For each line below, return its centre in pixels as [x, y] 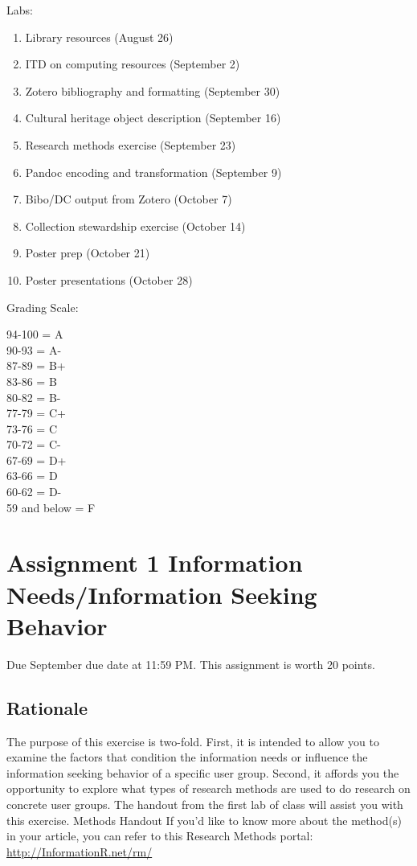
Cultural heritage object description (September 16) [153, 118]
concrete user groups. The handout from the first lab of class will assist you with [205, 804]
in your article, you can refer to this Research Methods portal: [160, 836]
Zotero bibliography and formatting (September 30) [153, 90]
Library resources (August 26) [99, 37]
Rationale [47, 707]
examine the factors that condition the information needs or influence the [187, 757]
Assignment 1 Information [155, 562]
